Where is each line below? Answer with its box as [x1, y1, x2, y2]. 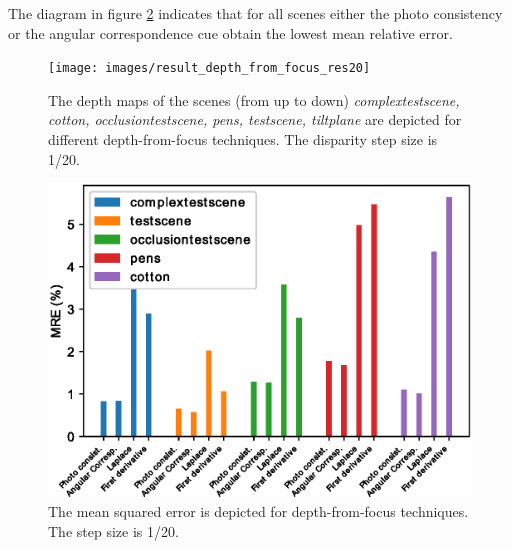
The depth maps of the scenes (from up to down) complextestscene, [48, 89, 460, 110]
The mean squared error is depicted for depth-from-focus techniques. [48, 501, 469, 522]
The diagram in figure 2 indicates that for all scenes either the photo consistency [8, 3, 503, 23]
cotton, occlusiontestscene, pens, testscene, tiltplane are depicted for [48, 109, 462, 130]
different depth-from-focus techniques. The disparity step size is [48, 129, 438, 150]
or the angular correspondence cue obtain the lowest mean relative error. [8, 22, 453, 43]
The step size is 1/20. [48, 520, 179, 541]
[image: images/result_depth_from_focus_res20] [48, 61, 371, 76]
